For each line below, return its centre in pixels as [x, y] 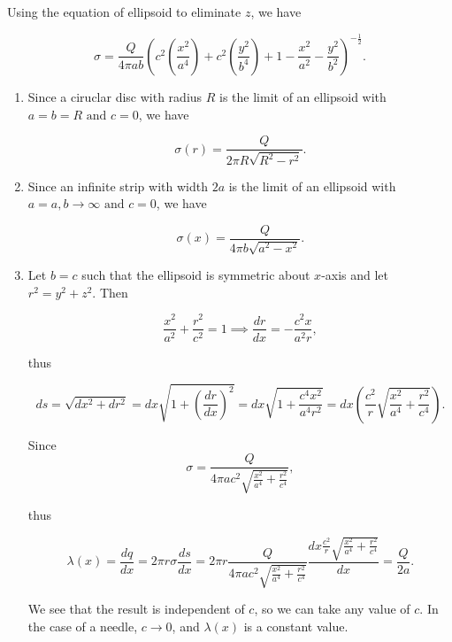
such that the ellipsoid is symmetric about [196, 275]
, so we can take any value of [332, 609]
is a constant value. [296, 627]
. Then [110, 292]
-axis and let [355, 275]
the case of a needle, [83, 627]
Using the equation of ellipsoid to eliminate [124, 12]
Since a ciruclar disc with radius [115, 96]
